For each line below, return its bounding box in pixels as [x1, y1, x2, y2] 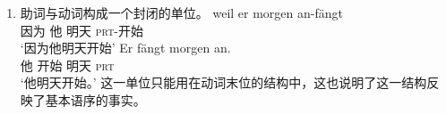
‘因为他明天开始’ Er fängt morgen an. [20, 38, 231, 57]
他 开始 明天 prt [20, 55, 115, 74]
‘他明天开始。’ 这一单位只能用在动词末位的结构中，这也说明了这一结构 [20, 73, 427, 92]
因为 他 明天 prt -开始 [20, 20, 144, 39]
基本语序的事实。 [45, 90, 146, 109]
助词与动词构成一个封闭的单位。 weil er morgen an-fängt [20, 4, 343, 21]
